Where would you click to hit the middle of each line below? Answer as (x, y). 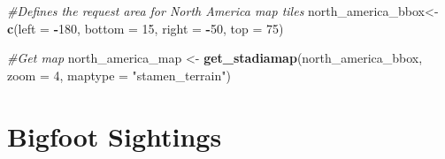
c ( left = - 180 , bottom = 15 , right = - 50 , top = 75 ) (146, 28)
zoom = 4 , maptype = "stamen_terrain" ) (119, 75)
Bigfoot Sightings (115, 136)
